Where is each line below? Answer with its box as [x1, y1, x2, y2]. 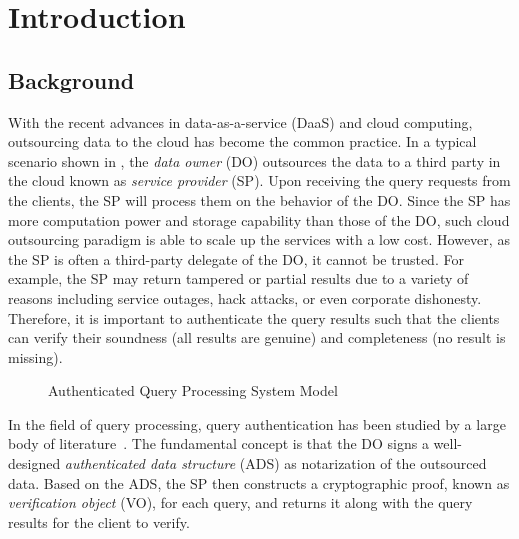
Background [8, 64, 135, 95]
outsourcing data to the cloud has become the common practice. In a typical [8, 131, 477, 152]
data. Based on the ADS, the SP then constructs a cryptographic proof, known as [8, 472, 510, 493]
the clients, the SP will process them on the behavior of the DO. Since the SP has [8, 189, 511, 210]
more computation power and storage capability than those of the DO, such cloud [8, 209, 510, 230]
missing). [8, 346, 63, 367]
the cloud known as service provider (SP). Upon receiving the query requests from [8, 170, 511, 191]
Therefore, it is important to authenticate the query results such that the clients [8, 307, 500, 328]
